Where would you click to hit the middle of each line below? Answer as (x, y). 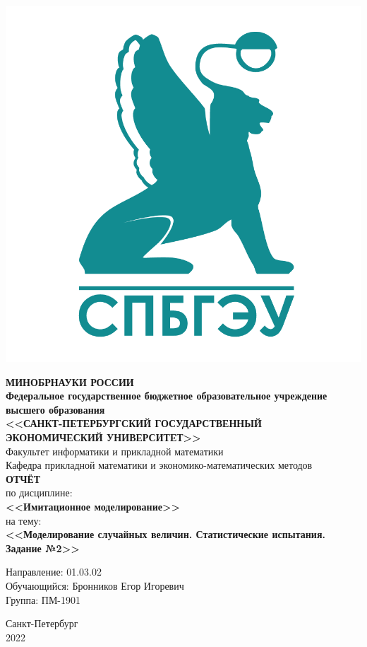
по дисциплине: (39, 492)
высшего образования (55, 409)
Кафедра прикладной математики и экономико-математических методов (159, 465)
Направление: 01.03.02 (54, 572)
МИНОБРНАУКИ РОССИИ (70, 381)
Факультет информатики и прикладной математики (115, 451)
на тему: (24, 520)
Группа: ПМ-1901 (43, 599)
